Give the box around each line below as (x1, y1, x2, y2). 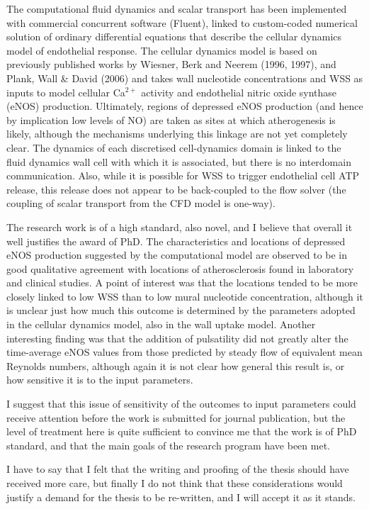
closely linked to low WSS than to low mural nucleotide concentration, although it (6, 289, 363, 303)
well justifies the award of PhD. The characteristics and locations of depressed (6, 233, 346, 248)
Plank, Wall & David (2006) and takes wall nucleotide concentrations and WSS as (6, 70, 363, 85)
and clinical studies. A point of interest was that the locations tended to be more (6, 275, 358, 290)
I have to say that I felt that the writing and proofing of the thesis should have (6, 462, 349, 476)
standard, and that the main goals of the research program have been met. (6, 437, 330, 452)
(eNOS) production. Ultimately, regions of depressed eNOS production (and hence (6, 99, 363, 113)
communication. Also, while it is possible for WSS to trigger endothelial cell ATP (6, 168, 360, 183)
